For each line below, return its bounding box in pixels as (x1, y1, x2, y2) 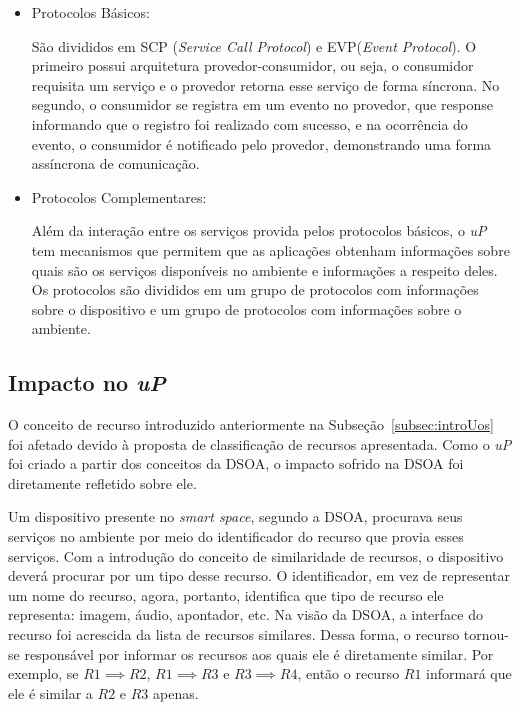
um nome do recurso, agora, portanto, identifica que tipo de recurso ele (8, 584, 444, 605)
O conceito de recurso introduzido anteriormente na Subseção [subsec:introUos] (8, 414, 494, 435)
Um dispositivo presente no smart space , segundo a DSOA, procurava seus (8, 506, 463, 527)
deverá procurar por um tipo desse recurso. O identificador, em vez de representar (8, 565, 510, 586)
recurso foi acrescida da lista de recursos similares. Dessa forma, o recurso (8, 624, 460, 645)
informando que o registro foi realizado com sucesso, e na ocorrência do (31, 113, 468, 134)
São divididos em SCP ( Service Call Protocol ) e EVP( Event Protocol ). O (31, 35, 477, 56)
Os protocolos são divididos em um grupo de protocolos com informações (31, 279, 479, 300)
